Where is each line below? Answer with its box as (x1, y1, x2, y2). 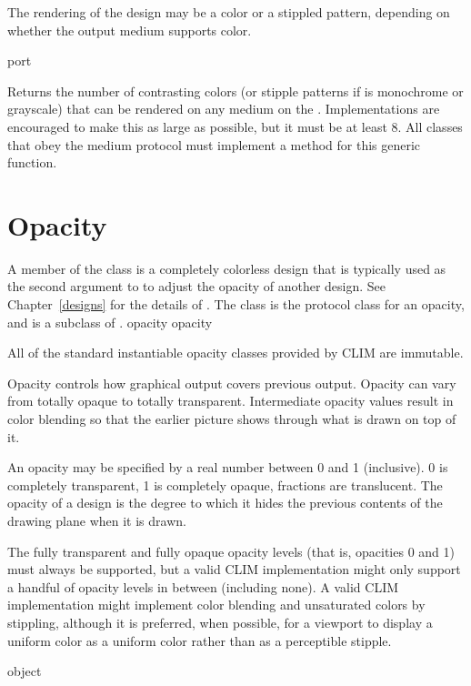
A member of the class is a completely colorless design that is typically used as (7, 258, 446, 277)
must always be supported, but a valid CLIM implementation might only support (7, 560, 461, 579)
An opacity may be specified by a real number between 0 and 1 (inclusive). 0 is (7, 458, 448, 477)
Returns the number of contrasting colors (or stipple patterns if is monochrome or (7, 81, 464, 100)
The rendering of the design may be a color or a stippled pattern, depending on (7, 3, 450, 21)
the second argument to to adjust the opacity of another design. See (7, 277, 386, 296)
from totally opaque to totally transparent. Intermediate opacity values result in (7, 391, 454, 410)
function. (7, 153, 57, 172)
